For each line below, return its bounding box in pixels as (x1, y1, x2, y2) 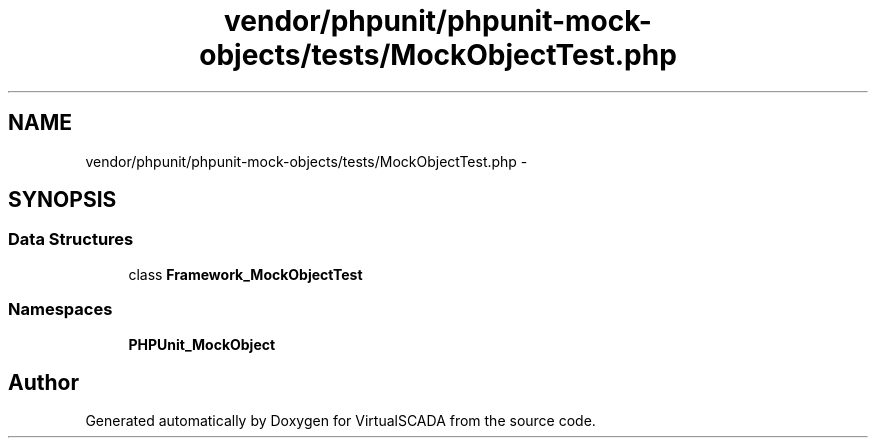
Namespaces (8, 299, 113, 320)
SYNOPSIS (8, 187, 117, 213)
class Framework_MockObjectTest (128, 265, 363, 283)
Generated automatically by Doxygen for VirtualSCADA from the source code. (85, 412, 596, 430)
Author (8, 369, 79, 395)
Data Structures (8, 229, 134, 250)
